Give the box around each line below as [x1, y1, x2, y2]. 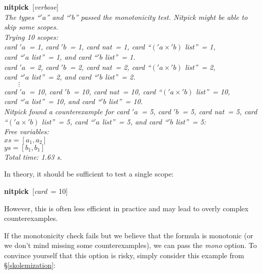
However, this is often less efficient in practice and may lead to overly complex [4, 203, 249, 213]
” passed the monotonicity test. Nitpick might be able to [74, 11, 248, 22]
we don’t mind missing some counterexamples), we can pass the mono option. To [4, 240, 257, 251]
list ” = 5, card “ [42, 116, 94, 127]
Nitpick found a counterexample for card [4, 106, 129, 116]
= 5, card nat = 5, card [182, 106, 257, 116]
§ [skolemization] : [4, 260, 56, 270]
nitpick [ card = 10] [4, 185, 68, 196]
